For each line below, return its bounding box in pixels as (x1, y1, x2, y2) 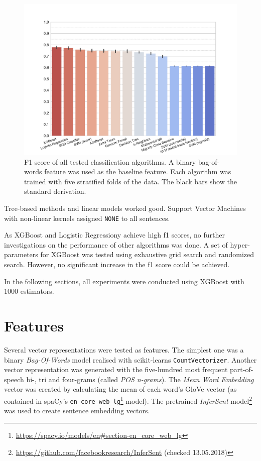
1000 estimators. (4, 286, 54, 296)
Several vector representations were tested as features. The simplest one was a (4, 344, 244, 355)
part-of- (230, 364, 253, 375)
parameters (4, 249, 38, 260)
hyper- (230, 239, 250, 250)
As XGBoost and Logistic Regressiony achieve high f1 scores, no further (4, 229, 225, 240)
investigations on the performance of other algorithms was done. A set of (4, 239, 228, 250)
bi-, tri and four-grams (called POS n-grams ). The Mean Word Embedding (26, 374, 254, 384)
